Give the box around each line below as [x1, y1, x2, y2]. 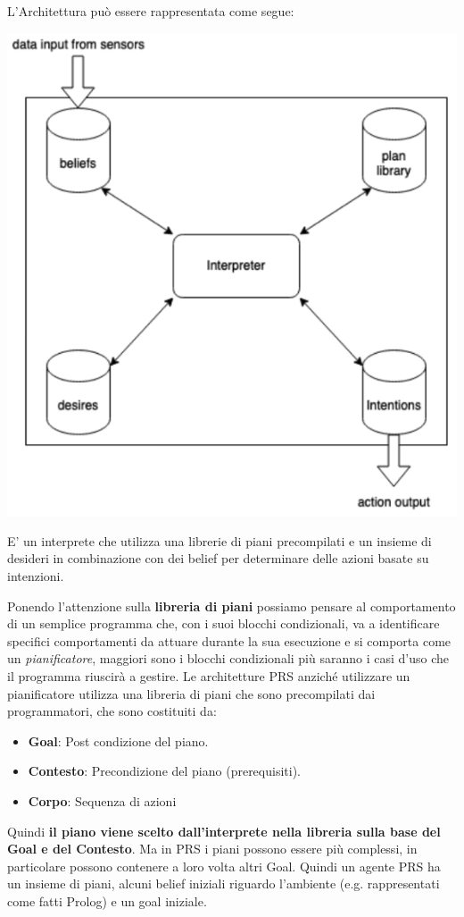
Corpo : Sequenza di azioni [28, 791, 177, 810]
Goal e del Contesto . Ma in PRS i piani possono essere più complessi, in [7, 839, 418, 858]
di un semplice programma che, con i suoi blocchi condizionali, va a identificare [7, 614, 440, 633]
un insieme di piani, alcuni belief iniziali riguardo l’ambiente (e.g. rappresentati [7, 874, 440, 893]
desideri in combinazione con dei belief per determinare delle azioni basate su [7, 549, 429, 568]
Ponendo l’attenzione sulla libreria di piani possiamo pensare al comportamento [7, 596, 456, 615]
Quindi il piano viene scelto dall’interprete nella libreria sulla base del [7, 821, 441, 840]
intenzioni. [7, 566, 64, 585]
